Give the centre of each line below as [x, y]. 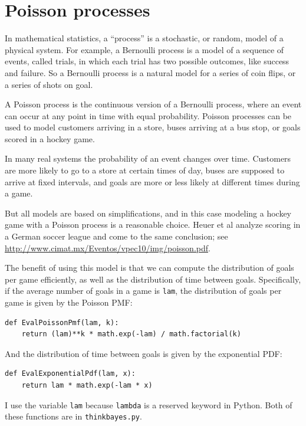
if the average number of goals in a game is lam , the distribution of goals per [143, 291]
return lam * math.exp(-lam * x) [87, 386]
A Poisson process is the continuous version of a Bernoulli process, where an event [153, 104]
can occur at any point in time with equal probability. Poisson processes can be [148, 115]
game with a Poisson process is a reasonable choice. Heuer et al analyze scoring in [153, 225]
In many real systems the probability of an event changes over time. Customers [148, 158]
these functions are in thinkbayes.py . [73, 416]
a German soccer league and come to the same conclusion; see [116, 236]
